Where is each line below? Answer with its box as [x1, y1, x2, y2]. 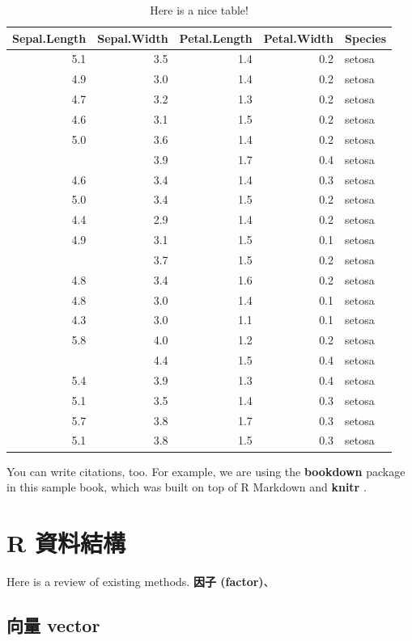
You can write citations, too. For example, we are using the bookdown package [6, 462, 406, 479]
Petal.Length [179, 29, 253, 46]
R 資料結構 [6, 525, 125, 559]
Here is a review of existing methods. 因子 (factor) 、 [6, 572, 275, 589]
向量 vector [6, 612, 100, 637]
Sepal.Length [12, 29, 87, 46]
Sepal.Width [97, 29, 168, 46]
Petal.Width [263, 29, 334, 46]
